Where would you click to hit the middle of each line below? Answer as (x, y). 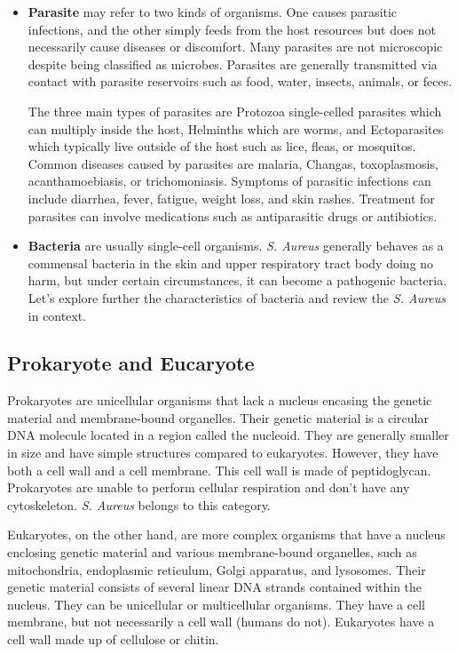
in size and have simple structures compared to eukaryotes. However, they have (223, 453)
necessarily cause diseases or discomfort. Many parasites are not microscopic (235, 47)
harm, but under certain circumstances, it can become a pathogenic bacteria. (237, 280)
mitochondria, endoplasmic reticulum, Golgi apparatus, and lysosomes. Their (217, 569)
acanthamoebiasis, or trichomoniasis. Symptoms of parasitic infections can (229, 181)
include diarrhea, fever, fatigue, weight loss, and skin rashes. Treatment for (231, 198)
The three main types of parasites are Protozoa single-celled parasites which (235, 111)
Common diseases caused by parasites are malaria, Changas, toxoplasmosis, (233, 163)
